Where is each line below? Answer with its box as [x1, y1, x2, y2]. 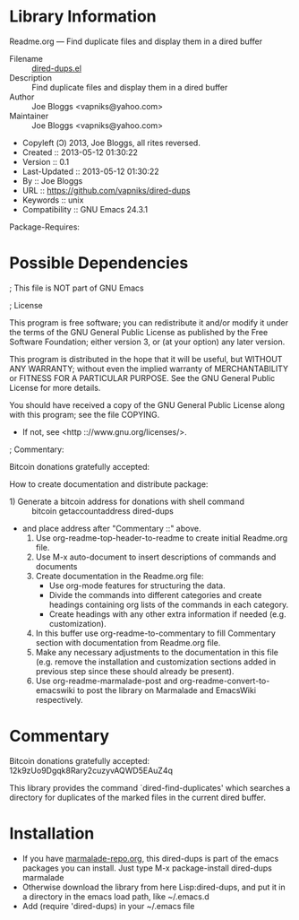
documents [35, 560, 78, 571]
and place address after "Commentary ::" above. [21, 523, 201, 534]
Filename [9, 53, 43, 64]
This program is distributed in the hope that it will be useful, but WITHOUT [9, 353, 283, 364]
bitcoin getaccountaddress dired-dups [31, 505, 175, 516]
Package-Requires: [9, 221, 81, 232]
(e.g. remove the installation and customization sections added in [35, 656, 277, 667]
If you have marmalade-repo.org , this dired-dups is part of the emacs [21, 853, 279, 864]
